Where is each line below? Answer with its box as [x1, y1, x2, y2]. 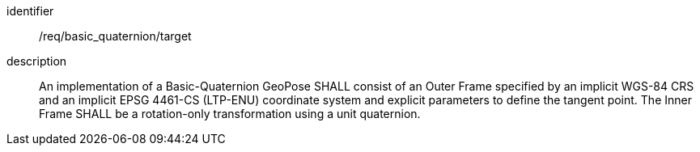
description [6, 54, 67, 68]
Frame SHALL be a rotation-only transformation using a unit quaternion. [39, 107, 421, 120]
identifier [6, 4, 54, 18]
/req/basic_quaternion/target [39, 29, 192, 43]
